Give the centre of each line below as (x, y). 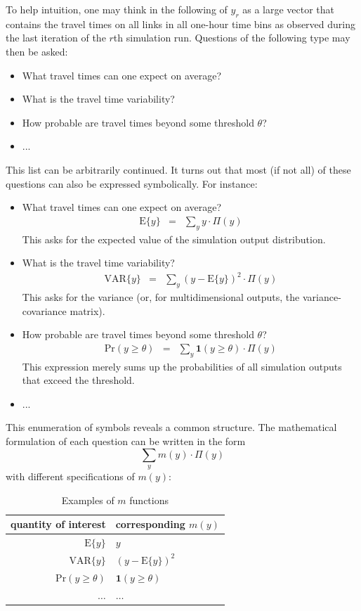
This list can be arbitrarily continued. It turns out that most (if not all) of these (178, 169)
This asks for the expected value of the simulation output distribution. (174, 239)
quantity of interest (58, 524)
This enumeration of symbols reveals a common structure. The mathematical (171, 427)
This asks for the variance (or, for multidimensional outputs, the (161, 297)
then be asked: (37, 51)
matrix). (87, 310)
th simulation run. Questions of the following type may (232, 38)
